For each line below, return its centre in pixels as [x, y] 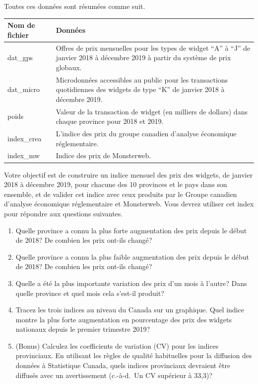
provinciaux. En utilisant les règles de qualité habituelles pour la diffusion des [134, 355]
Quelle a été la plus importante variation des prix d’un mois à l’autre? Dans [131, 283]
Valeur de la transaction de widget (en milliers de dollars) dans [152, 111]
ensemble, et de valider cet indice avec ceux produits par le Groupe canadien [121, 194]
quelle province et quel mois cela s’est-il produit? [90, 293]
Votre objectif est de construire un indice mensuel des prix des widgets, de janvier [129, 174]
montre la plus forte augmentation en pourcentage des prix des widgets [124, 319]
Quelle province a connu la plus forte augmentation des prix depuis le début [131, 230]
